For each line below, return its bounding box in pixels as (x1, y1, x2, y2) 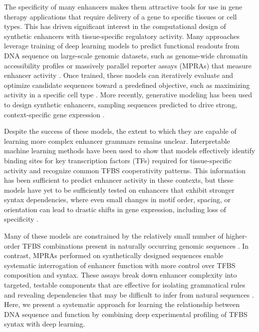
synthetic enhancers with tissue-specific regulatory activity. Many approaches (4, 30, 240, 41)
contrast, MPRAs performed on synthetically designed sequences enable (4, 250, 224, 261)
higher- (226, 231, 248, 241)
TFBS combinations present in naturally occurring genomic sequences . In (22, 240, 249, 251)
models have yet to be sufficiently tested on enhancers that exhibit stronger (4, 184, 235, 195)
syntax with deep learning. (4, 319, 85, 329)
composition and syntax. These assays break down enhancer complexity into (4, 270, 237, 280)
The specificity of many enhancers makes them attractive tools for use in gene (4, 1, 243, 11)
